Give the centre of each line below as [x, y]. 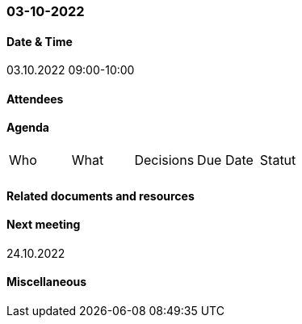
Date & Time [40, 41]
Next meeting [44, 225]
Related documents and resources [101, 196]
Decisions [164, 160]
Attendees [35, 99]
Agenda [28, 128]
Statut [278, 160]
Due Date [225, 160]
